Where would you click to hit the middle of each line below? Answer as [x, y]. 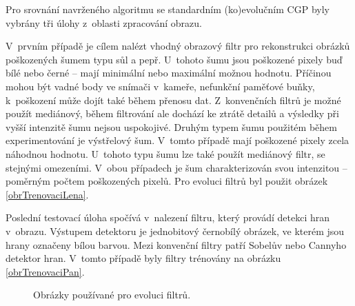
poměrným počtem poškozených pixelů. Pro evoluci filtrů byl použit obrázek [167, 181]
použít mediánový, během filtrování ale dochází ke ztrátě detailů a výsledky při [172, 113]
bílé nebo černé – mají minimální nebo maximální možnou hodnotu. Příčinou [169, 73]
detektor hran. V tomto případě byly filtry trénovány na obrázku [143, 258]
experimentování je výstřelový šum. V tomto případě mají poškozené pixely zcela [177, 140]
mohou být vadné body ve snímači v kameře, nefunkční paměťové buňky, [160, 86]
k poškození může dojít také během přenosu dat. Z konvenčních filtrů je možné [173, 100]
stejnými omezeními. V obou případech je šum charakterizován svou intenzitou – [176, 167]
